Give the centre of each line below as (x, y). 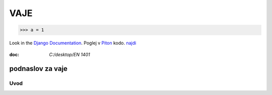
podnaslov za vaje (39, 69)
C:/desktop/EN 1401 (70, 54)
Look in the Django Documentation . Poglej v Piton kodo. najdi (73, 43)
